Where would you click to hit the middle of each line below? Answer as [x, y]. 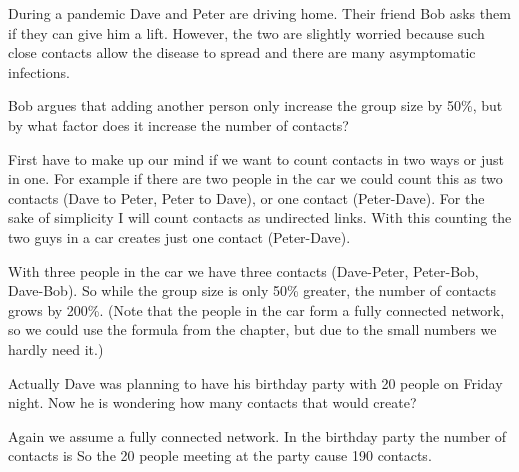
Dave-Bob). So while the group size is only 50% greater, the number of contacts [252, 290]
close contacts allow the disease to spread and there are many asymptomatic [242, 52]
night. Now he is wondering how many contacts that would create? [212, 402]
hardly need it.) [56, 348]
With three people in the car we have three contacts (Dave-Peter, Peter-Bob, [243, 270]
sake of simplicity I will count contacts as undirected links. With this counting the [260, 217]
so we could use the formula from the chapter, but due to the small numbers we [252, 329]
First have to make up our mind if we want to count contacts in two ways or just [256, 158]
